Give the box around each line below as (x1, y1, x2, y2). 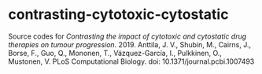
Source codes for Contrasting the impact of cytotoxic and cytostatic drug (8, 31, 247, 41)
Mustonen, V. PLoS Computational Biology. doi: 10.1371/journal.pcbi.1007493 (8, 57, 255, 66)
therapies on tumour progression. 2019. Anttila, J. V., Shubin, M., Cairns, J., (8, 39, 252, 49)
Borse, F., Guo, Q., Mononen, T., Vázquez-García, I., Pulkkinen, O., (8, 48, 223, 57)
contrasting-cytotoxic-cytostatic (8, 6, 229, 24)
